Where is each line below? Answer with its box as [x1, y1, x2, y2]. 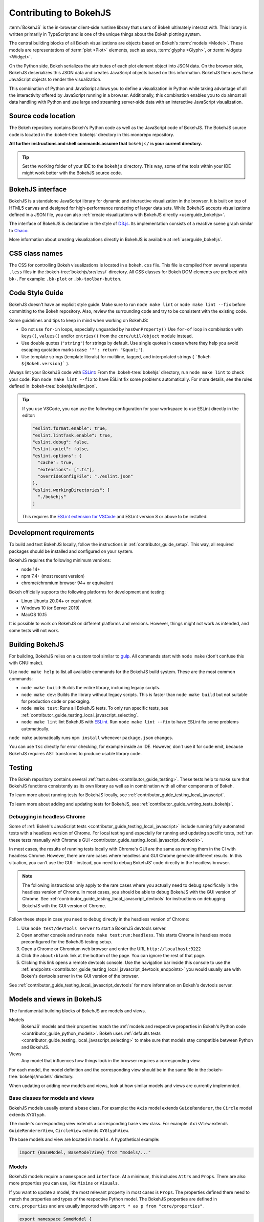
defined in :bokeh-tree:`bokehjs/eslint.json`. [9, 383, 97, 389]
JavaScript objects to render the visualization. [9, 76, 102, 83]
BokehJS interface [9, 185, 67, 194]
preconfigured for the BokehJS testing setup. [21, 939, 112, 945]
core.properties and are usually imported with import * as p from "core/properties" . [9, 1203, 204, 1209]
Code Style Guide [9, 288, 64, 297]
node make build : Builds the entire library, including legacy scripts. [21, 685, 161, 691]
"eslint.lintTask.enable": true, [32, 433, 112, 438]
